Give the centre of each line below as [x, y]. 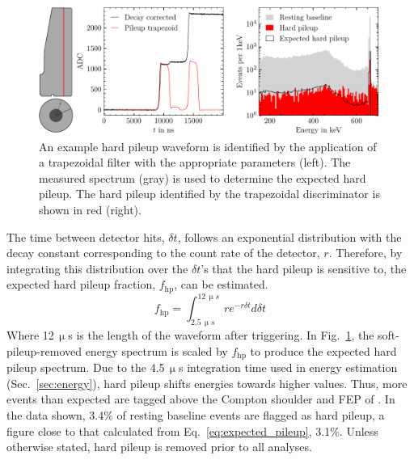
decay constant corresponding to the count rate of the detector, [163, 253]
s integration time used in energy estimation [288, 367]
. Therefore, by [365, 253]
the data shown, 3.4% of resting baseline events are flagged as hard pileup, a [196, 414]
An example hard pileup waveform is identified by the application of [208, 146]
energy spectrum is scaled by [156, 350]
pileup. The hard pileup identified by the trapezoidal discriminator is [209, 194]
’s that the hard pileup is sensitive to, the [304, 268]
